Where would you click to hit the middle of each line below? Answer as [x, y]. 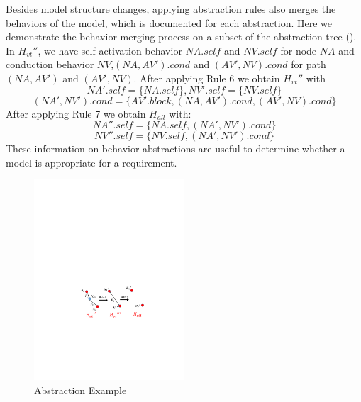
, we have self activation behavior [110, 50]
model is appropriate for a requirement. [91, 162]
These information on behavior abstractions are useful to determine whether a [176, 149]
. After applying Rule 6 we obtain [207, 78]
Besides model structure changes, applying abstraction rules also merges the [171, 9]
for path [309, 64]
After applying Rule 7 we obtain [76, 113]
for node [299, 50]
